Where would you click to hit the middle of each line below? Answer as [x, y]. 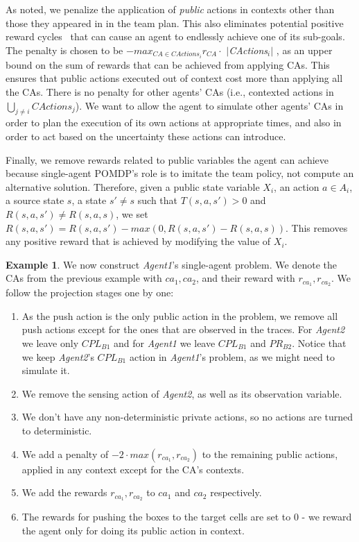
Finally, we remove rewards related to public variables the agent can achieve [167, 159]
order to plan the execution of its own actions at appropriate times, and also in [174, 122]
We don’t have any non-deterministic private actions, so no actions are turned [187, 417]
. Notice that [319, 343]
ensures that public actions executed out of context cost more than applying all [174, 78]
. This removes [316, 227]
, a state [89, 200]
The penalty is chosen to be [64, 50]
